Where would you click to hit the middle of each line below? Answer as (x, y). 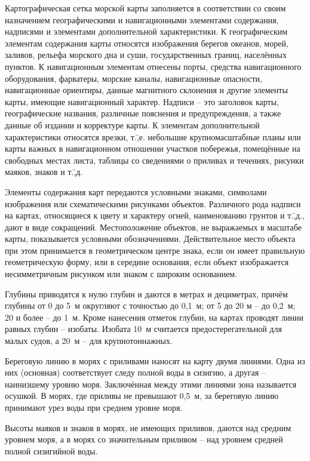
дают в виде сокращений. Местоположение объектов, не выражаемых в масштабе (153, 227)
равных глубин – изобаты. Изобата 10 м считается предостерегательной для (143, 329)
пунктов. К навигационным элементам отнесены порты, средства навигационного (153, 66)
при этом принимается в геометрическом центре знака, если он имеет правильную (155, 250)
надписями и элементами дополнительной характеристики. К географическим (146, 31)
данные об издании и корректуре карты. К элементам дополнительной (132, 125)
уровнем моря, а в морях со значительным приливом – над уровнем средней (144, 439)
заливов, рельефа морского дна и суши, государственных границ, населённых (146, 55)
